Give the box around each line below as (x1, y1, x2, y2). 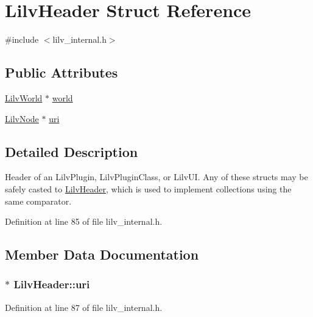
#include (5, 33, 39, 46)
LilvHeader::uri (13, 277, 90, 292)
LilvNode (5, 112, 39, 125)
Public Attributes (5, 63, 118, 82)
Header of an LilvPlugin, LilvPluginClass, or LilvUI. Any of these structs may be (5, 170, 308, 183)
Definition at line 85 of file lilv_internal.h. (5, 215, 163, 228)
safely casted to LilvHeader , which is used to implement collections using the (5, 182, 292, 195)
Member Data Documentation (5, 245, 199, 264)
